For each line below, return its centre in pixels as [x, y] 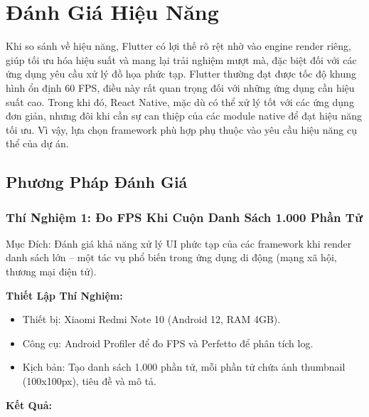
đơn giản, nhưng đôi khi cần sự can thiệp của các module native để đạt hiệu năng [184, 116]
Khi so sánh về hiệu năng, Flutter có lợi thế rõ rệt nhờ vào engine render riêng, [178, 46]
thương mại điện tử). [51, 271]
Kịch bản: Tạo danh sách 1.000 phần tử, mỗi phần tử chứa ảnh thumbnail [184, 367]
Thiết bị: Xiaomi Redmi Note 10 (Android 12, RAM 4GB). [151, 319]
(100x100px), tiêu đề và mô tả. [90, 381]
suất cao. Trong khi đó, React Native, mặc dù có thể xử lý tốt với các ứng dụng [180, 101]
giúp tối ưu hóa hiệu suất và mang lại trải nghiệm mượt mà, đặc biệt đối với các [181, 59]
